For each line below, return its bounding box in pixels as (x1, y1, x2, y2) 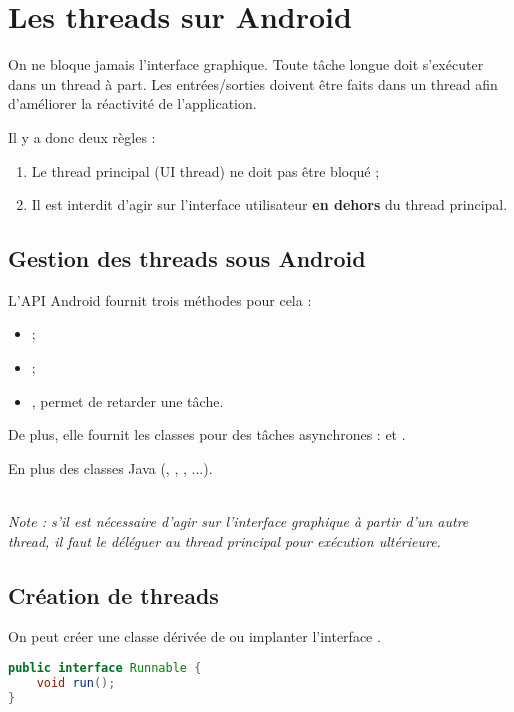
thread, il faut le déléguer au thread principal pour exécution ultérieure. (8, 530, 441, 551)
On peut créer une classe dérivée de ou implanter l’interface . (8, 626, 381, 647)
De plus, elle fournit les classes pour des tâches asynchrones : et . (8, 424, 406, 445)
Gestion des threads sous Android (8, 243, 366, 274)
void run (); (36, 675, 116, 690)
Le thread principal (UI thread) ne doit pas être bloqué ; (31, 160, 380, 181)
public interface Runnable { (8, 661, 202, 676)
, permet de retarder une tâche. (31, 390, 224, 411)
